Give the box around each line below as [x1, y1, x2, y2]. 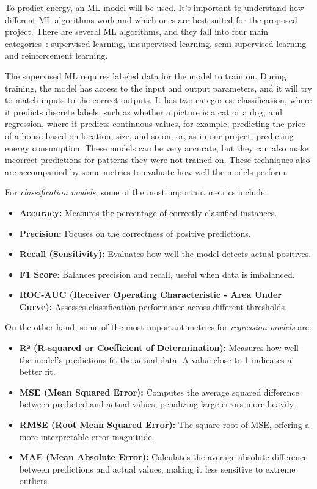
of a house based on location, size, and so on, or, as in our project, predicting [5, 129, 294, 142]
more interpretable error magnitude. [19, 430, 155, 443]
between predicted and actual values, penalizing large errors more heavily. [19, 397, 296, 410]
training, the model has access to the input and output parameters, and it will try [5, 81, 312, 94]
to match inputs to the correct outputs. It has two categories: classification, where [5, 93, 312, 106]
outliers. [19, 474, 49, 487]
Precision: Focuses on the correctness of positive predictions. [19, 226, 251, 239]
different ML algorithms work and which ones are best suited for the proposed [5, 13, 297, 26]
